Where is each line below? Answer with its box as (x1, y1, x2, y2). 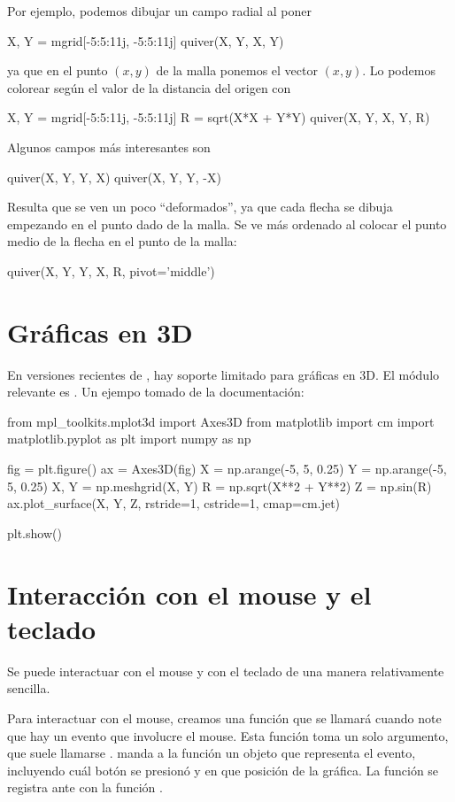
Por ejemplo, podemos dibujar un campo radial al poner (7, 2, 312, 19)
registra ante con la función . (7, 778, 163, 797)
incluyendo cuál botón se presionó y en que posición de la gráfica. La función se (7, 760, 439, 779)
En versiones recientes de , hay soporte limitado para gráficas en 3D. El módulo (7, 365, 440, 383)
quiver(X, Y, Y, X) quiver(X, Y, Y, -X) (7, 167, 221, 186)
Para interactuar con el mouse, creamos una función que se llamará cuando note (7, 708, 442, 727)
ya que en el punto (7, 61, 108, 80)
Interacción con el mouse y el (7, 575, 372, 612)
